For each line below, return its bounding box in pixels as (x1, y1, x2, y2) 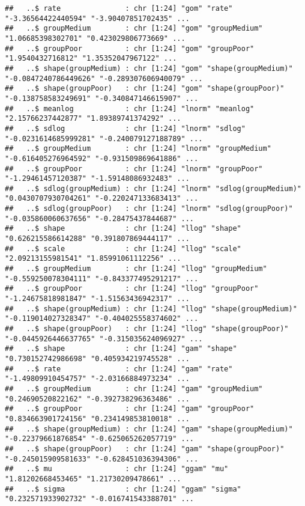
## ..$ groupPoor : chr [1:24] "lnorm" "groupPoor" (5, 164, 263, 173)
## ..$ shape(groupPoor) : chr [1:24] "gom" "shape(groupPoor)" (5, 84, 285, 93)
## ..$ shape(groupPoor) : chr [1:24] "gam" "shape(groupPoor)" (5, 444, 285, 453)
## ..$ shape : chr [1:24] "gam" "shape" (5, 344, 237, 353)
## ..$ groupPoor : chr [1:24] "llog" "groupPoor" (5, 284, 259, 293)
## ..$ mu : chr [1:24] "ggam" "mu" (5, 465, 229, 474)
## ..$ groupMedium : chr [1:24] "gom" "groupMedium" (5, 24, 263, 33)
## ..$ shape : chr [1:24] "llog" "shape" (5, 224, 241, 233)
